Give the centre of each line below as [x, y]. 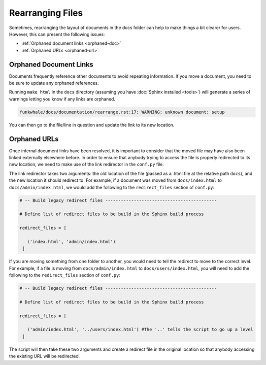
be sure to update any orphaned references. [54, 83]
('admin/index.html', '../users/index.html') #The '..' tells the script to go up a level [140, 330]
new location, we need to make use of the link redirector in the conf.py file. [86, 165]
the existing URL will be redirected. [45, 356]
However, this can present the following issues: [57, 34]
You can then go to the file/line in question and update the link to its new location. [92, 125]
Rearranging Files [46, 13]
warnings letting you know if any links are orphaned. [62, 99]
